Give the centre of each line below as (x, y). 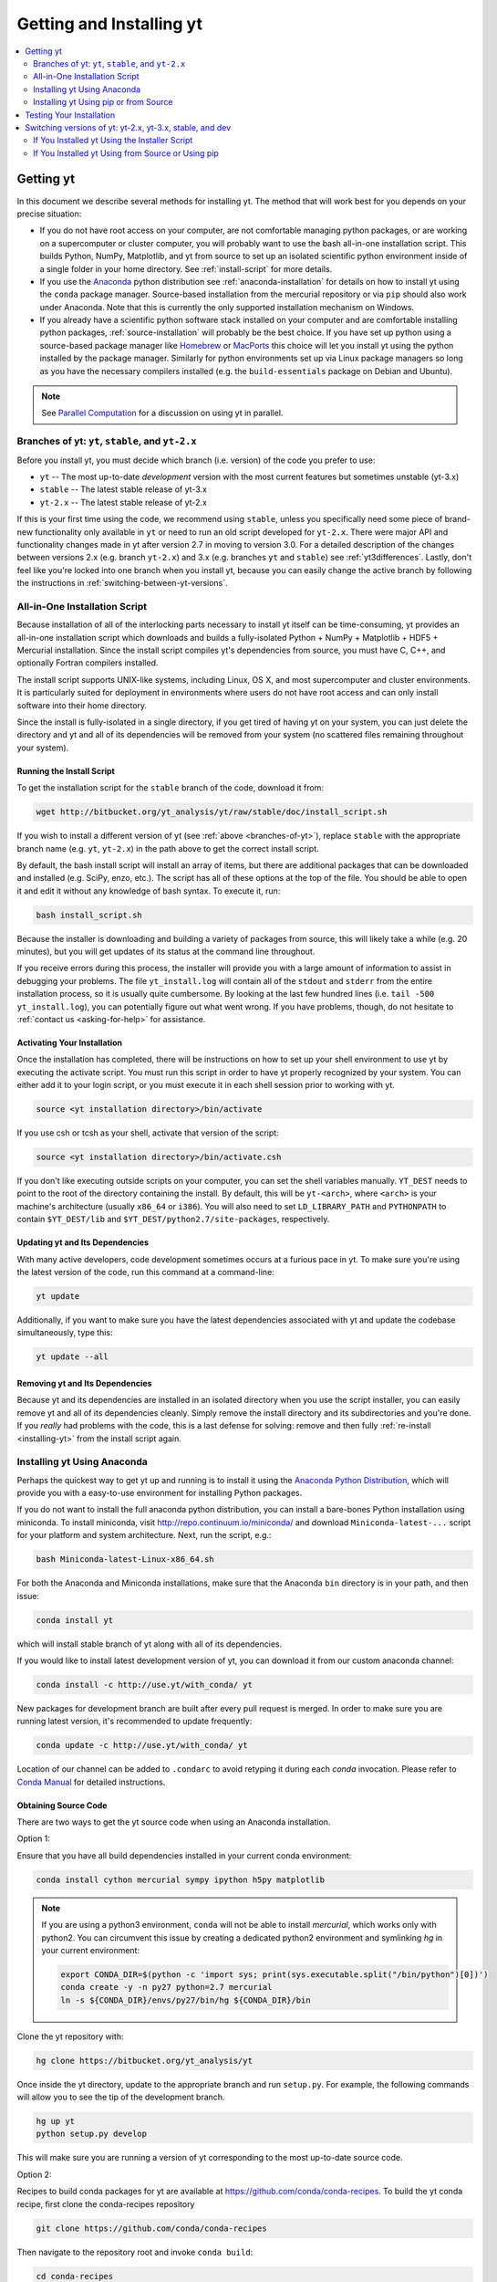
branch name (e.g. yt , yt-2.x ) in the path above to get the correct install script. (168, 848)
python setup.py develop (92, 2134)
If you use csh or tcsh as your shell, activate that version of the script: (148, 1133)
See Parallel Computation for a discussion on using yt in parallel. (162, 413)
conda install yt (75, 1620)
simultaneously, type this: (65, 1333)
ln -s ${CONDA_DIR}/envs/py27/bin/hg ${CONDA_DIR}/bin (186, 2000)
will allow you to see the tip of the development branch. (121, 2097)
